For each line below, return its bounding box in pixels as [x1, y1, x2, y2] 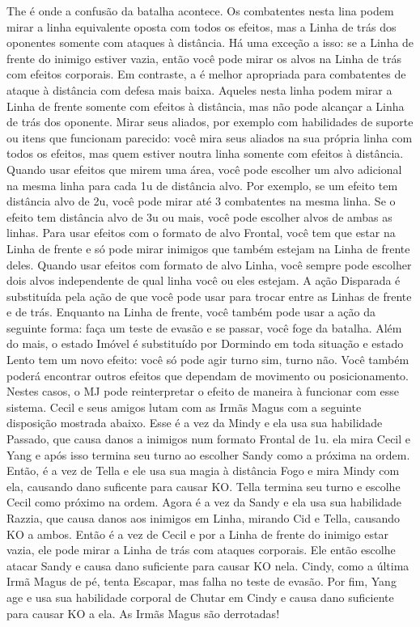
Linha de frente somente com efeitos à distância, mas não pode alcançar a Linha [6, 97, 405, 114]
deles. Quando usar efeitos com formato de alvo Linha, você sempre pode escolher [6, 256, 412, 273]
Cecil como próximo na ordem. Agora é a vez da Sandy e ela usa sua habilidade [6, 494, 401, 510]
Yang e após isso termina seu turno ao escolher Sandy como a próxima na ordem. [6, 446, 410, 463]
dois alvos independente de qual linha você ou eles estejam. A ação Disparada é [6, 272, 401, 289]
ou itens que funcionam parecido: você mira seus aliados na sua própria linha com [6, 129, 413, 146]
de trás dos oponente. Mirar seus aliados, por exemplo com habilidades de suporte [6, 113, 414, 130]
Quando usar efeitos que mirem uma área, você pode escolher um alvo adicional [6, 160, 402, 177]
